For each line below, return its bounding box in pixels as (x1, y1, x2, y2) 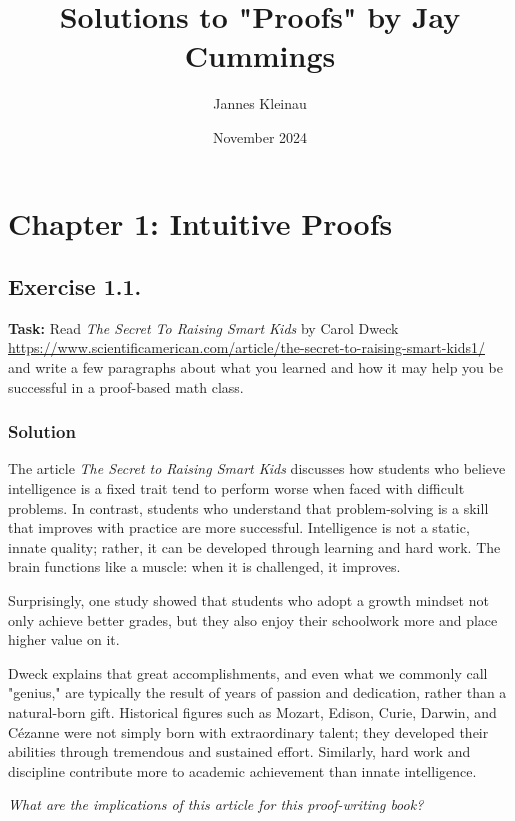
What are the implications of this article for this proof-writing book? (8, 794, 424, 815)
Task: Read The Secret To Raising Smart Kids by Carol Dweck (8, 317, 399, 338)
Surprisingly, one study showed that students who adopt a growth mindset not (8, 590, 489, 611)
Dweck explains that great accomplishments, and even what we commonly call (8, 662, 488, 683)
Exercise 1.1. (8, 271, 142, 302)
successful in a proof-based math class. (8, 376, 244, 397)
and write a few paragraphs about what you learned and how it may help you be (8, 357, 503, 378)
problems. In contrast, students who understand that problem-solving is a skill (8, 497, 489, 518)
